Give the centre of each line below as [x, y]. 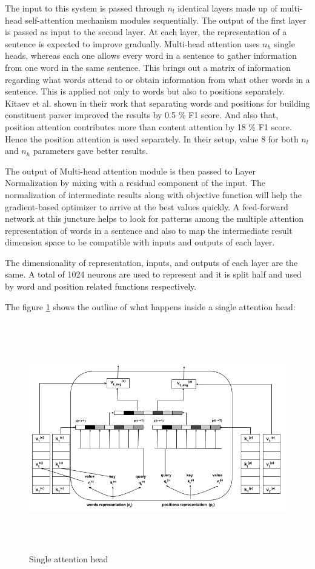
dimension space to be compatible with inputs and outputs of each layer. [140, 242]
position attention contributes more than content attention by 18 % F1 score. [148, 126]
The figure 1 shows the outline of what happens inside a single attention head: [150, 306]
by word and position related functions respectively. [101, 286]
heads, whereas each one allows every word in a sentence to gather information [151, 55]
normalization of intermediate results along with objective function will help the [153, 194]
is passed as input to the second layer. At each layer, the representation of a [146, 32]
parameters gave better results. [91, 151]
